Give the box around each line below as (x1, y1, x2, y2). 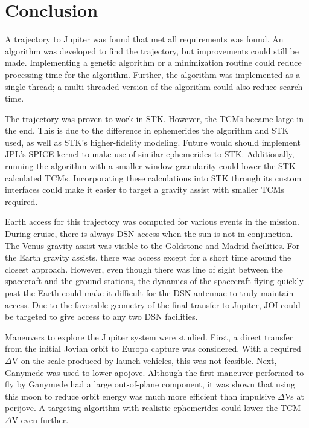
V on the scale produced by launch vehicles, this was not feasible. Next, (11, 354, 277, 366)
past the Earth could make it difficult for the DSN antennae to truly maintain (5, 287, 294, 299)
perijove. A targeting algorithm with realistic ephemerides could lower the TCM (5, 401, 301, 414)
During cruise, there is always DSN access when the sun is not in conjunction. (5, 227, 293, 240)
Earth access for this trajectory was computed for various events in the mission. (5, 215, 299, 228)
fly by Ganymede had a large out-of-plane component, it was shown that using (5, 378, 296, 391)
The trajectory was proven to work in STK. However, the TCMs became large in (5, 112, 304, 125)
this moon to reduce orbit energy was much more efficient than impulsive (5, 389, 275, 402)
